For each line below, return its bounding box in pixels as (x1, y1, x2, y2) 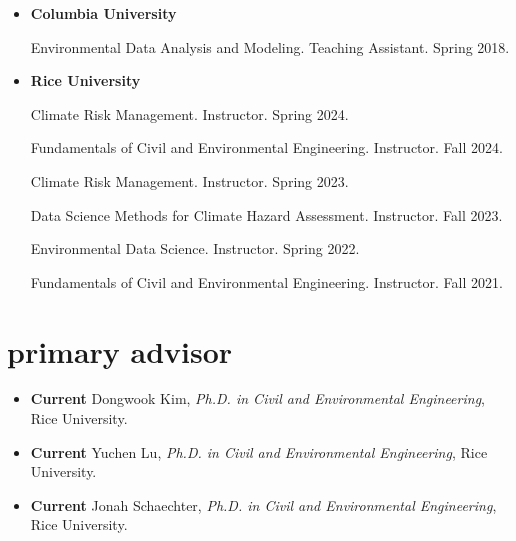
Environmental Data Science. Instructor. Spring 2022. (30, 238, 360, 259)
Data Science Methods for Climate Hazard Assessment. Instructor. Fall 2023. (30, 204, 503, 225)
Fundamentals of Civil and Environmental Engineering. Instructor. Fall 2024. (30, 137, 503, 158)
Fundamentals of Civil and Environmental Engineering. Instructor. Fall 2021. (30, 271, 503, 292)
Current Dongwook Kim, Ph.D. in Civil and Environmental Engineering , (30, 388, 485, 409)
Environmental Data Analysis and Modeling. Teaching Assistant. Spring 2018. (30, 36, 510, 57)
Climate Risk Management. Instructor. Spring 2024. (30, 103, 349, 124)
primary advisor (7, 330, 233, 371)
